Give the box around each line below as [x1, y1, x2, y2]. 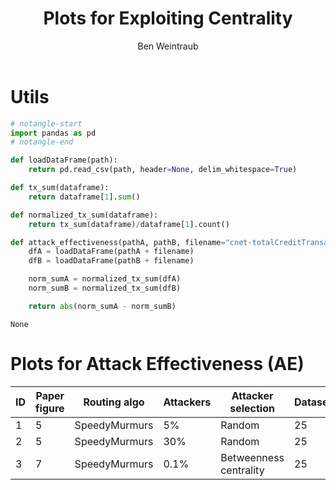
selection [229, 401, 275, 415]
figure [35, 401, 65, 415]
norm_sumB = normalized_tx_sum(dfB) [28, 283, 182, 294]
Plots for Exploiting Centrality [43, 7, 293, 30]
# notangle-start [10, 118, 83, 129]
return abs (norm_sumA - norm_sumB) [28, 301, 177, 311]
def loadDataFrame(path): [10, 155, 118, 166]
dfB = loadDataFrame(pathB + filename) [28, 256, 195, 266]
